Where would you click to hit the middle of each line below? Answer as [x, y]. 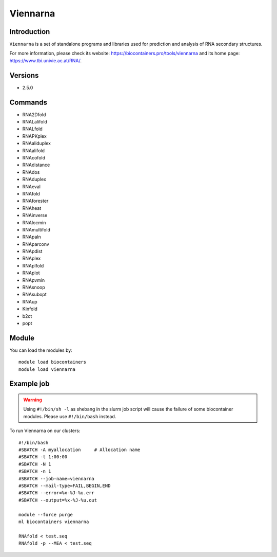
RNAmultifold [36, 229]
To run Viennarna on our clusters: [45, 431]
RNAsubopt [35, 294]
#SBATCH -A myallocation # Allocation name [80, 450]
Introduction [30, 32]
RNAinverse [35, 215]
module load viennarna [47, 369]
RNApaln [32, 237]
